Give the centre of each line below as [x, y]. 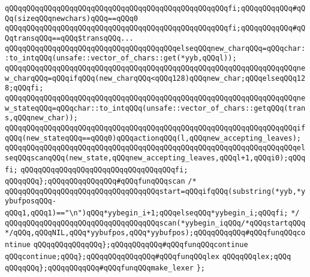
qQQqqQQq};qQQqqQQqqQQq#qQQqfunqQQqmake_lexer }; [105, 268]
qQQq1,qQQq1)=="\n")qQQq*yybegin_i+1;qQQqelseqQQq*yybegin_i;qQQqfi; [147, 213]
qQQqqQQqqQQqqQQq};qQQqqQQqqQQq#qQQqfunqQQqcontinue [141, 245]
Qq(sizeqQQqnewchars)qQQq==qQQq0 [71, 18]
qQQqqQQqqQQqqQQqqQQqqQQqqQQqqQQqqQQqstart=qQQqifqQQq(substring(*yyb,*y [155, 191]
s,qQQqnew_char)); [41, 118]
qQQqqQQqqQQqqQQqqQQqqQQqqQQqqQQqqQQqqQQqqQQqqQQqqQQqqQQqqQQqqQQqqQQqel [155, 148]
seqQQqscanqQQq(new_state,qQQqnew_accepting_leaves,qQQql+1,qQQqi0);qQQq [155, 158]
